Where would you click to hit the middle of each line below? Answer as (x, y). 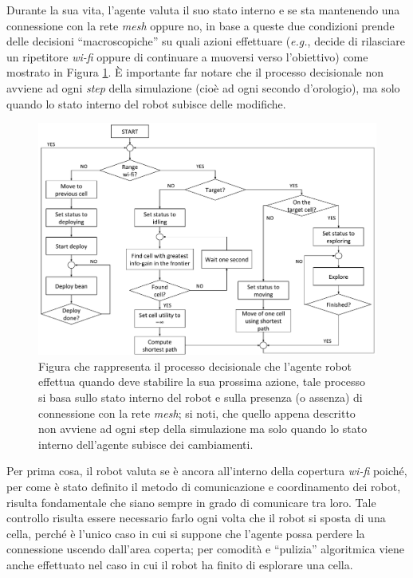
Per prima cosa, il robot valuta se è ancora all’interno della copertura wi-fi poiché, (207, 471)
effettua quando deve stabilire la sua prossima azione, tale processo (202, 381)
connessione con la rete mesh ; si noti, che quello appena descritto (197, 413)
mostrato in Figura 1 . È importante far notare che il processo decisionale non (195, 72)
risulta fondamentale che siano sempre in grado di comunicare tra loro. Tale (191, 502)
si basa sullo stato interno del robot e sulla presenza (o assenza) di (201, 397)
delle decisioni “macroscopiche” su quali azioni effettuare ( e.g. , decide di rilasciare (206, 41)
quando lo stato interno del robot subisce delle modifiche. (146, 103)
